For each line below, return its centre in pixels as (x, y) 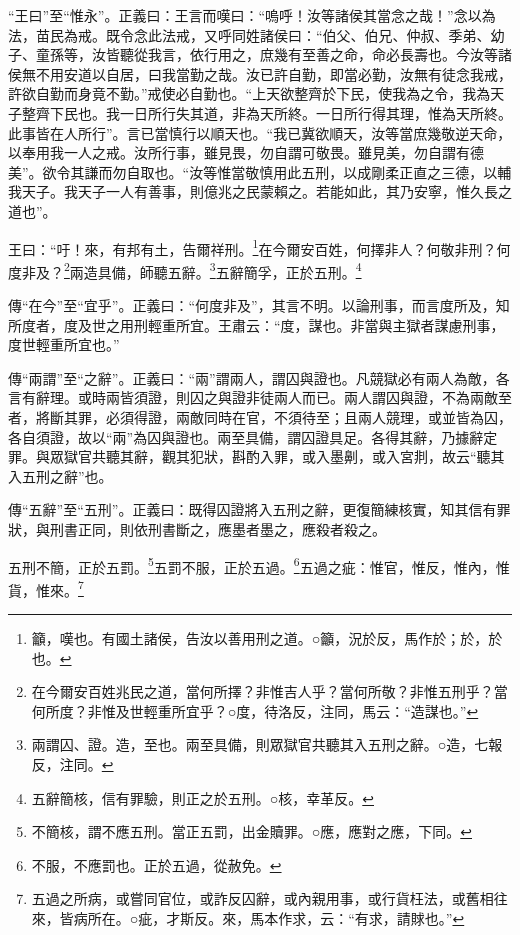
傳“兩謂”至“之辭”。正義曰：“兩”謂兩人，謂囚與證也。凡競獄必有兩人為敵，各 (259, 377)
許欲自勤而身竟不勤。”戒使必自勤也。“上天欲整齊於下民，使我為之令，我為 (249, 93)
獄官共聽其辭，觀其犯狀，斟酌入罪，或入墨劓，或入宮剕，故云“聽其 (284, 456)
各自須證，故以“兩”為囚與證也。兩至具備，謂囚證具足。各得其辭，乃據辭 (246, 436)
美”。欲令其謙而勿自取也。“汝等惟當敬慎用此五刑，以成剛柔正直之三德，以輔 (260, 171)
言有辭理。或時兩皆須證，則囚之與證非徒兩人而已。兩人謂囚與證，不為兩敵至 (260, 397)
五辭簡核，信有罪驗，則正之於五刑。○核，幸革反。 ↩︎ (202, 797)
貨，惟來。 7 (46, 588)
